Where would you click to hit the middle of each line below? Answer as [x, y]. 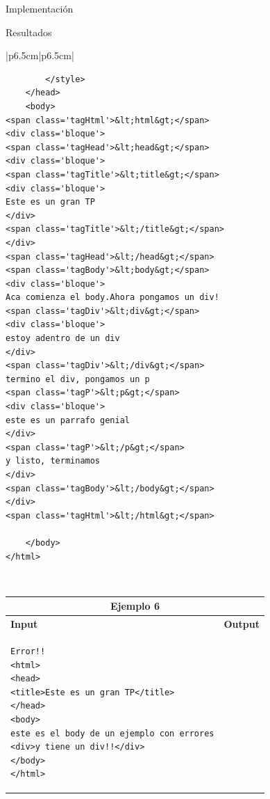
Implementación [40, 8]
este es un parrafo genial [68, 420]
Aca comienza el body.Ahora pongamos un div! [112, 298]
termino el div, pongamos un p [78, 379]
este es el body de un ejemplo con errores [112, 733]
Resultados [29, 32]
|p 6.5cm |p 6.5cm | [40, 55]
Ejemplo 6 [135, 606]
